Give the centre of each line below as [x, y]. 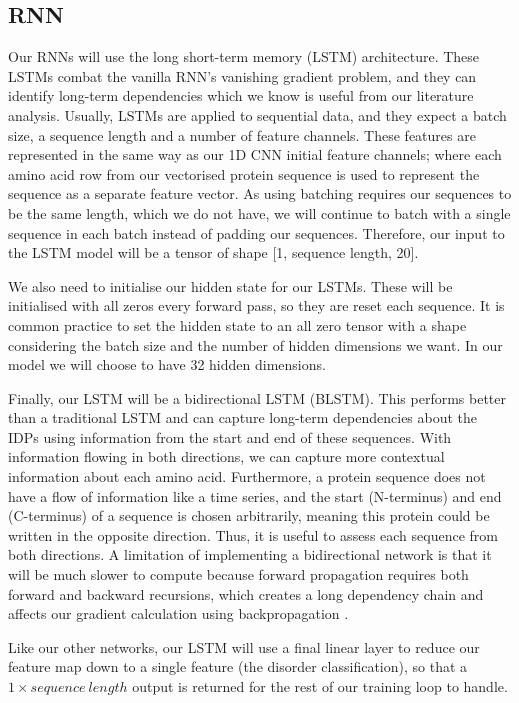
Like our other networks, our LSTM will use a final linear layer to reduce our [244, 646]
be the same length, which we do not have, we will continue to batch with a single [259, 212]
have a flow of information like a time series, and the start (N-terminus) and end [255, 495]
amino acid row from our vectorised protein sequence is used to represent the [244, 173]
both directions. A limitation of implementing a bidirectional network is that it [250, 554]
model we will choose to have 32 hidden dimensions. [167, 364]
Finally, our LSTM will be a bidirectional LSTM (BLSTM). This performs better [257, 397]
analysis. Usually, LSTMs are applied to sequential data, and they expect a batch [257, 114]
